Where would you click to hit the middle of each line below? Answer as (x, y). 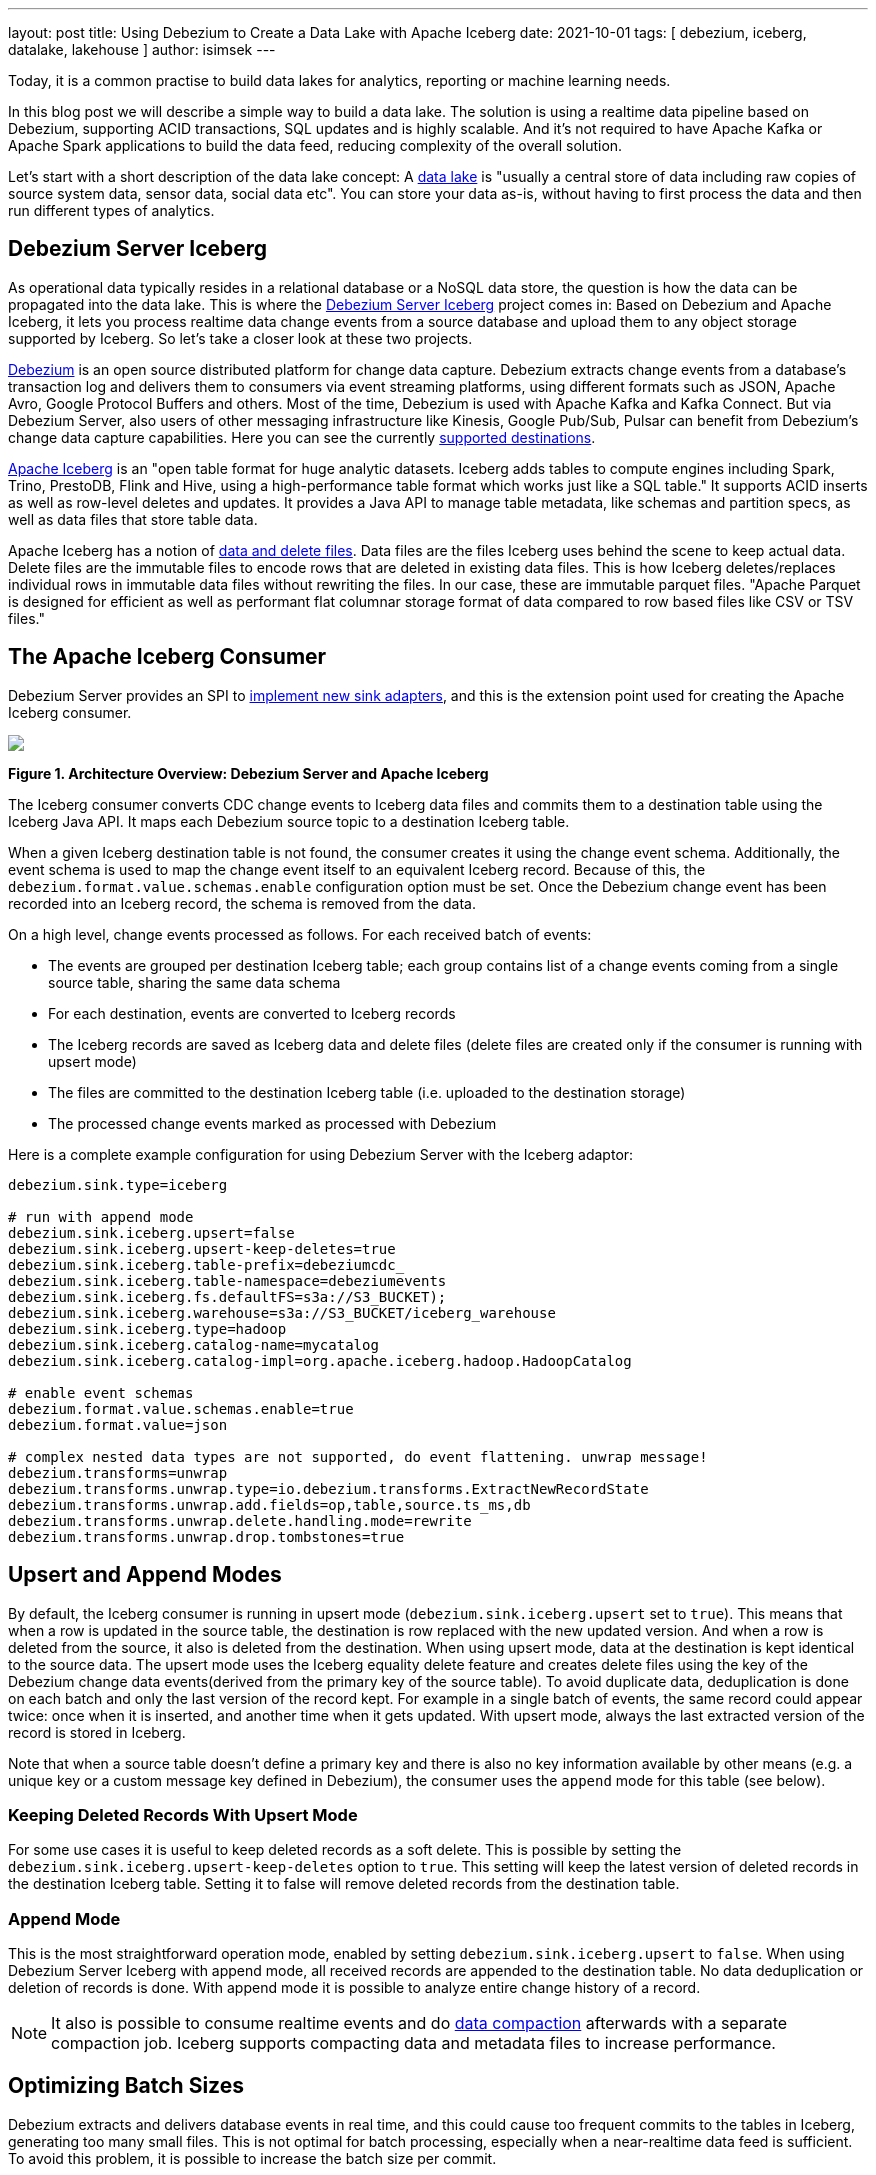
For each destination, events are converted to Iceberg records (252, 1013)
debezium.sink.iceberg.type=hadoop (147, 1328)
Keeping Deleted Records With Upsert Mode (183, 1814)
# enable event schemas (101, 1392)
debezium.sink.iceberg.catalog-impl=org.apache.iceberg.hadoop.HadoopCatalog (320, 1360)
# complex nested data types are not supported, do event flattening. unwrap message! (358, 1456)
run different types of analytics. (111, 210)
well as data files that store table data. (133, 519)
